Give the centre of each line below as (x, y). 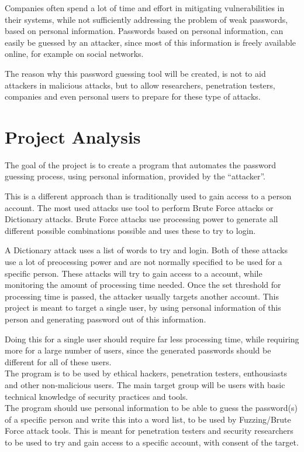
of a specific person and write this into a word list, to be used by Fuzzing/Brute (148, 419)
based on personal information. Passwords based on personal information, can (144, 31)
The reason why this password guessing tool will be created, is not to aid (135, 73)
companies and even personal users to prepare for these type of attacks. (133, 96)
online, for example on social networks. (74, 54)
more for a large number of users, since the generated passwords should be (138, 350)
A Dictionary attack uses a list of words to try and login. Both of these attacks (146, 250)
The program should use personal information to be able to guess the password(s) (151, 408)
